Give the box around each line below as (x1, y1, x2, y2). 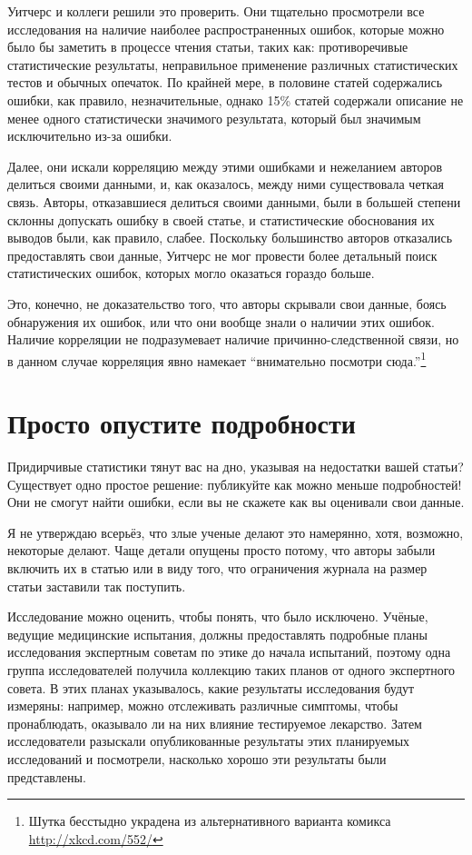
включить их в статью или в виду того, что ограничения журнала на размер (7, 559, 428, 578)
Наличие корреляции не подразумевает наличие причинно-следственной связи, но (7, 330, 459, 349)
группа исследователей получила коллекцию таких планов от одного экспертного (7, 661, 456, 679)
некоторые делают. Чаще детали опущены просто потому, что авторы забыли (7, 541, 436, 560)
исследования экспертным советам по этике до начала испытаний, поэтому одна (7, 642, 451, 661)
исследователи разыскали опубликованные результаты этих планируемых (7, 731, 410, 751)
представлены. (7, 767, 86, 786)
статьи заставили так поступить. (7, 576, 186, 595)
